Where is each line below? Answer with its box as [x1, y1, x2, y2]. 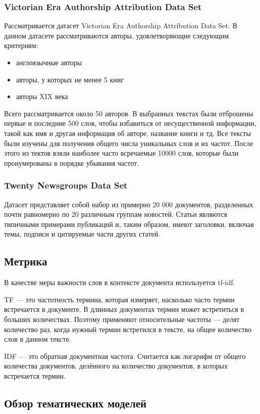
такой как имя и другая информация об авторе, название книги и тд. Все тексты [4, 127, 251, 138]
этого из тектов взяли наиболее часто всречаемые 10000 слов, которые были [4, 148, 239, 158]
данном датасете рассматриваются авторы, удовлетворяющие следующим [4, 30, 229, 40]
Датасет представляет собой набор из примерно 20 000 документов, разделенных [4, 199, 253, 209]
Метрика [4, 253, 47, 269]
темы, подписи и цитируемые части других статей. [4, 228, 161, 239]
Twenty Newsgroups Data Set [4, 179, 128, 192]
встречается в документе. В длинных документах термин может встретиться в [4, 304, 244, 314]
